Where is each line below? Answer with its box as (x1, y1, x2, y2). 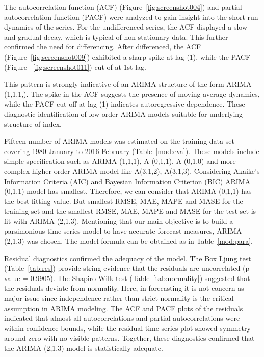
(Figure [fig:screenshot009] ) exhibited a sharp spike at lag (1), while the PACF (4, 51, 251, 62)
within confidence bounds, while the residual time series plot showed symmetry (4, 322, 251, 333)
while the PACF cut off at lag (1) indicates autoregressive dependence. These (4, 98, 245, 109)
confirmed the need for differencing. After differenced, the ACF (4, 41, 201, 52)
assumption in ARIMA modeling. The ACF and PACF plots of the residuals (4, 302, 243, 313)
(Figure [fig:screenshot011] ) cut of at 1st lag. (4, 61, 146, 72)
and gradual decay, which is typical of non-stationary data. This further (4, 31, 228, 42)
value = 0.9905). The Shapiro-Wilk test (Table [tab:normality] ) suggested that (4, 272, 250, 283)
